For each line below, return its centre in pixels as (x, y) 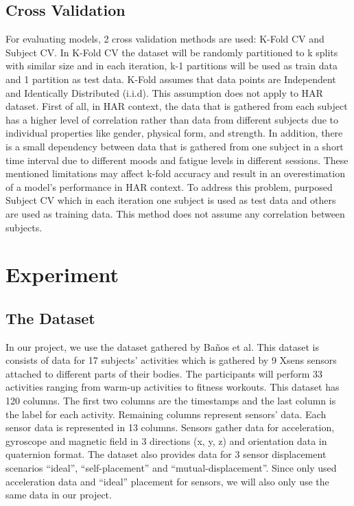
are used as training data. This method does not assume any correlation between (175, 213)
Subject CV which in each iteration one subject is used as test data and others (171, 200)
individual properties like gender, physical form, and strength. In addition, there (174, 133)
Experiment (62, 274)
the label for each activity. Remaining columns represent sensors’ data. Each (166, 414)
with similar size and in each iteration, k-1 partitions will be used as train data (172, 66)
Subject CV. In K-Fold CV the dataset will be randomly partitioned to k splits (172, 52)
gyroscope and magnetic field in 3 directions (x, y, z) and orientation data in (166, 440)
